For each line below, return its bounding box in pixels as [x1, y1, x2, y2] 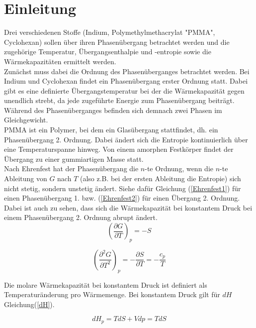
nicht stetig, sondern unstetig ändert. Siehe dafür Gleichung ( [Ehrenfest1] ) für [4, 183, 241, 193]
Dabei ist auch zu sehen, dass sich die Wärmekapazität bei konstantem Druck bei [4, 202, 253, 213]
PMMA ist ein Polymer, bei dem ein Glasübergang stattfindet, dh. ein [4, 124, 218, 135]
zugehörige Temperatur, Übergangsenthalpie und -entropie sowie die [4, 46, 211, 57]
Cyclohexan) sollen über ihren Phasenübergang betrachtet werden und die [4, 36, 230, 47]
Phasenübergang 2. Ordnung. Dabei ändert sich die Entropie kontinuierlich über [4, 134, 248, 144]
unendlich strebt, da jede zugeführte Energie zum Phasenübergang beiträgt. [4, 95, 235, 106]
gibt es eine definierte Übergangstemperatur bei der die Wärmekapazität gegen [4, 85, 245, 96]
